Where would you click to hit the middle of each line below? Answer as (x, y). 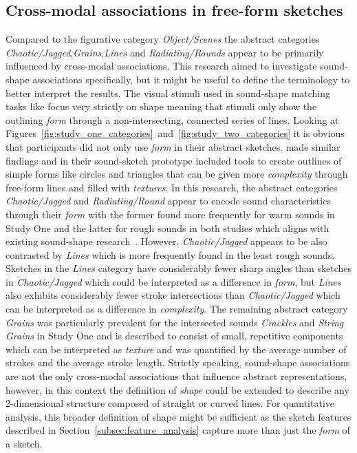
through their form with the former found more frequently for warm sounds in (170, 214)
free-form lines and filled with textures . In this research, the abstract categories (172, 187)
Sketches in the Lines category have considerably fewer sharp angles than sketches (179, 268)
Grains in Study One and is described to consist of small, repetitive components (174, 336)
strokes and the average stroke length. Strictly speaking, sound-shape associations (178, 362)
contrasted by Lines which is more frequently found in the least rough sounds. (170, 254)
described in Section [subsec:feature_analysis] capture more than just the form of (178, 430)
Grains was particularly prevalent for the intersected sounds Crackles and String (175, 322)
